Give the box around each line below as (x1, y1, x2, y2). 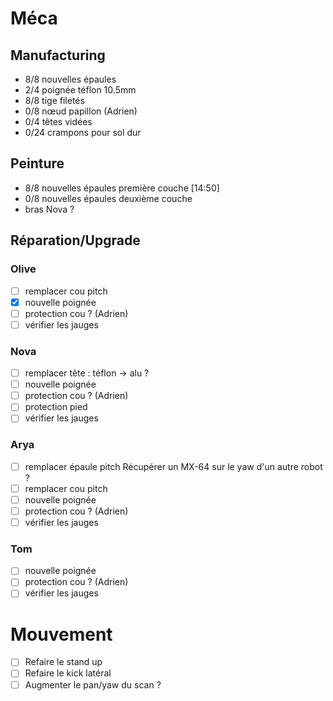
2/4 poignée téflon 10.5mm (24, 84, 137, 96)
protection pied (24, 401, 88, 413)
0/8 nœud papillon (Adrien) (24, 105, 138, 117)
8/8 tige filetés (24, 95, 85, 106)
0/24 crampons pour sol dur (24, 127, 142, 138)
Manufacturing (10, 47, 106, 64)
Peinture (10, 155, 65, 172)
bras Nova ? (24, 203, 75, 215)
